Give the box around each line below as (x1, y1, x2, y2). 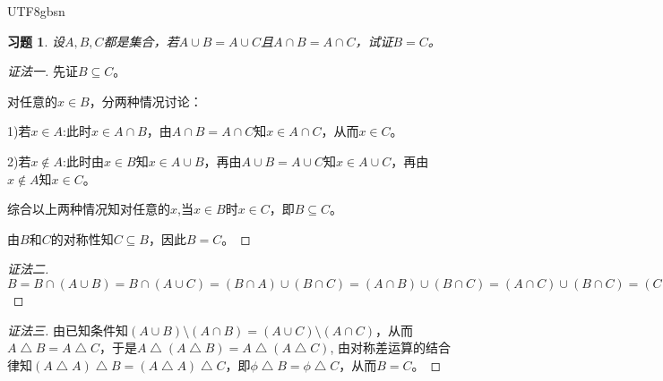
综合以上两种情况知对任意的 (7, 199, 170, 218)
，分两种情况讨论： (89, 91, 202, 110)
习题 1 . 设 (7, 31, 65, 50)
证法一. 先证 (7, 62, 78, 80)
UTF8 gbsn (7, 2, 65, 20)
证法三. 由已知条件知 (7, 320, 128, 339)
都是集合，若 (103, 31, 179, 50)
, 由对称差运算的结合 (330, 338, 451, 357)
